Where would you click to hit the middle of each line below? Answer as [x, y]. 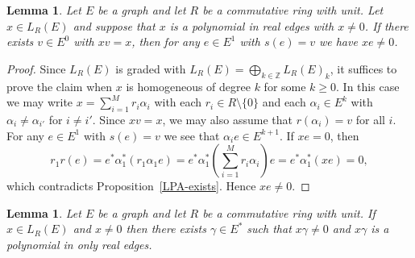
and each [284, 102]
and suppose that [114, 25]
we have [338, 42]
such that [269, 229]
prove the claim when [60, 86]
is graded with [151, 68]
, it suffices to [363, 68]
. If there [386, 25]
